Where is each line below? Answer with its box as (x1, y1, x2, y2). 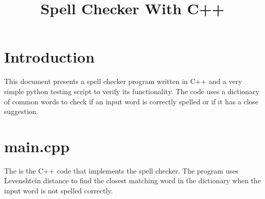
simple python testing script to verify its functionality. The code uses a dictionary (4, 86, 259, 96)
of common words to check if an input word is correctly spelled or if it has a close (4, 96, 259, 106)
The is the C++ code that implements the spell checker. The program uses (4, 165, 238, 176)
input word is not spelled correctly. (4, 185, 113, 195)
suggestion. (4, 106, 39, 117)
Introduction (4, 46, 95, 67)
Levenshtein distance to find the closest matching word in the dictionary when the (4, 175, 261, 186)
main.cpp (4, 135, 70, 156)
